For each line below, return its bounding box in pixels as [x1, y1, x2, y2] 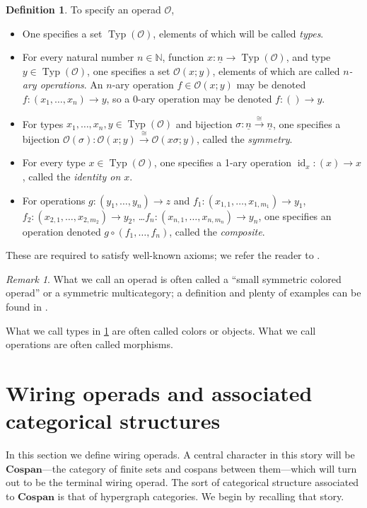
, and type [286, 50, 331, 64]
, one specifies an [258, 208, 332, 223]
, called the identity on [22, 168, 121, 183]
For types [22, 116, 64, 131]
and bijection [175, 116, 233, 131]
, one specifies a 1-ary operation [153, 155, 292, 170]
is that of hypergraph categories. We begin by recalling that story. [57, 488, 344, 503]
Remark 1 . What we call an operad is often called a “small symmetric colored [6, 271, 342, 286]
